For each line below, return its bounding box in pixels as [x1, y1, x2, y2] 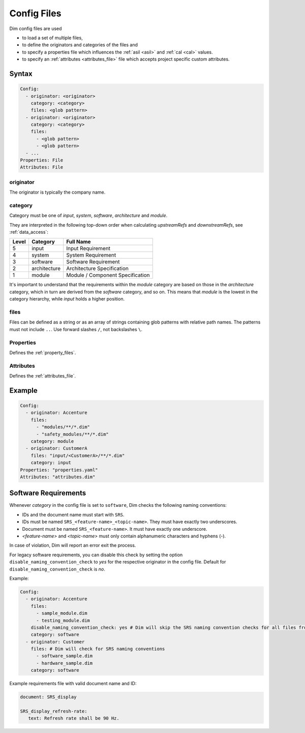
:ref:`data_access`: [9, 229, 48, 235]
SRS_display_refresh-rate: [20, 709, 87, 714]
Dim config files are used [9, 25, 62, 32]
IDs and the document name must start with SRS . [22, 511, 125, 518]
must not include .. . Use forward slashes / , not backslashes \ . [9, 326, 142, 332]
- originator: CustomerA [25, 446, 87, 451]
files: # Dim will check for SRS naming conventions [30, 646, 165, 652]
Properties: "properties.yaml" [20, 467, 99, 473]
